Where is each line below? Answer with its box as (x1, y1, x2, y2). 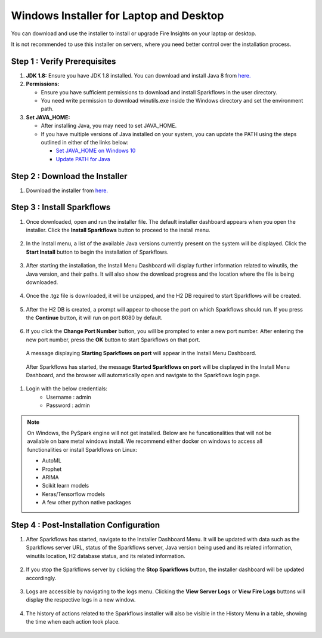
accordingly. (26, 574, 57, 581)
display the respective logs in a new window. (26, 596, 136, 603)
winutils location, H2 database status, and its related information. (26, 552, 185, 559)
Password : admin (46, 402, 91, 409)
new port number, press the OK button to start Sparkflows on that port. (26, 336, 201, 343)
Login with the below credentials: (26, 385, 107, 392)
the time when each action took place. (26, 618, 120, 625)
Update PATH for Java (55, 155, 110, 162)
